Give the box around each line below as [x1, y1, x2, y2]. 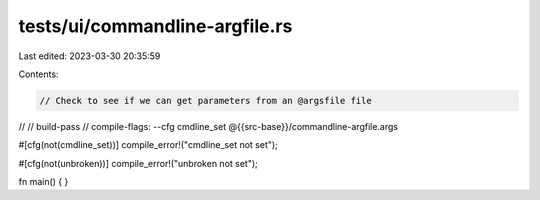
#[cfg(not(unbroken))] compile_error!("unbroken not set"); [18, 157, 259, 169]
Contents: [18, 68, 59, 80]
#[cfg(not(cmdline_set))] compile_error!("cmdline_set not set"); [18, 139, 279, 151]
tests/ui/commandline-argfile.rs [18, 15, 293, 37]
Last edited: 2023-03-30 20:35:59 [18, 50, 161, 62]
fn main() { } [18, 176, 69, 188]
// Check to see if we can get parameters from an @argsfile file [39, 95, 372, 106]
